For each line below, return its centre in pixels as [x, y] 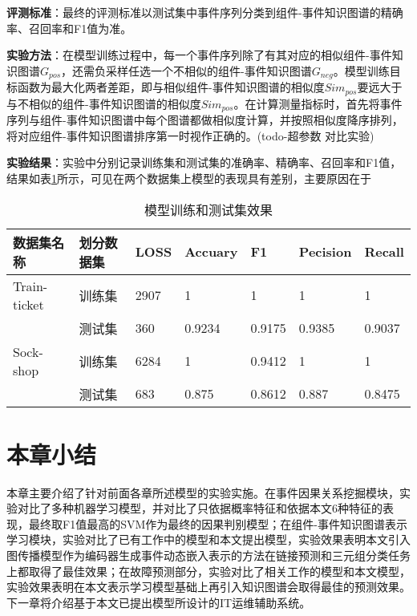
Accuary [211, 252]
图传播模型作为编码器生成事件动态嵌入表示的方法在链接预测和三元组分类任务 [208, 555]
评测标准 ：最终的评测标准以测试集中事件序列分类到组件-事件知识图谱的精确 [205, 12]
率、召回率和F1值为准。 [69, 28]
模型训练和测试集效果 [208, 209]
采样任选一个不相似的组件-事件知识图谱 [209, 70]
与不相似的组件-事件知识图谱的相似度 [104, 103]
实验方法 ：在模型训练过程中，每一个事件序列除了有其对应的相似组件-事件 [199, 55]
